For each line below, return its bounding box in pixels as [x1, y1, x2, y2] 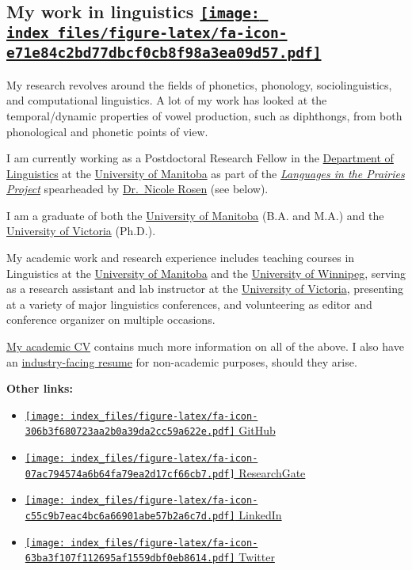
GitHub [238, 422, 276, 439]
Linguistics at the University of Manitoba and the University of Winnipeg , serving [6, 264, 406, 281]
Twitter [238, 549, 275, 565]
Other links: [6, 380, 73, 397]
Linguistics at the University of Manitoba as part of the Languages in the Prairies [6, 165, 405, 181]
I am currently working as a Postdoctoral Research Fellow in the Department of [6, 150, 394, 166]
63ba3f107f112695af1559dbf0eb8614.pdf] [25, 553, 235, 564]
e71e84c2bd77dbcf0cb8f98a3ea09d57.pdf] [6, 44, 322, 62]
